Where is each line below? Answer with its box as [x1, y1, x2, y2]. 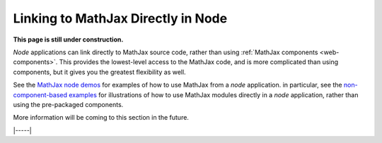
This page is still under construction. [13, 35, 124, 44]
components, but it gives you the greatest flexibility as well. [13, 68, 187, 76]
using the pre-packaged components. [13, 100, 124, 108]
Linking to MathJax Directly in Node [13, 11, 228, 26]
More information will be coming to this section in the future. [13, 113, 189, 122]
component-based [13, 90, 67, 99]
